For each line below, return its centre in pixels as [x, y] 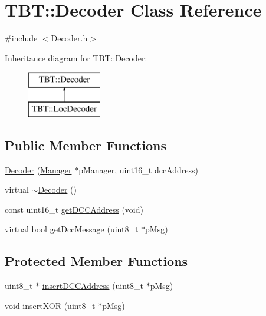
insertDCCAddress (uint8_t [93, 286]
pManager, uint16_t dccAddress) [138, 169]
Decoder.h [69, 38]
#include [21, 38]
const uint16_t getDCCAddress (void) [74, 209]
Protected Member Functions [96, 261]
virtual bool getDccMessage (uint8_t [72, 229]
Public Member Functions [86, 145]
